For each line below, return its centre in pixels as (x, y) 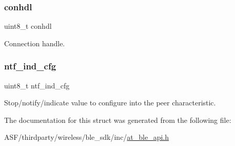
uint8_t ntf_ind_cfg (37, 85)
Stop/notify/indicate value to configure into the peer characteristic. (110, 103)
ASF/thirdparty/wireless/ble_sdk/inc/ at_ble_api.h (87, 137)
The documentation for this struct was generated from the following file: (118, 120)
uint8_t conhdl (28, 26)
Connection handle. (35, 43)
